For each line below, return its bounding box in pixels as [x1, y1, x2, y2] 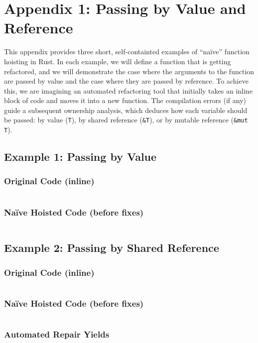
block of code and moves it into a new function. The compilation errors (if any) [4, 95, 246, 106]
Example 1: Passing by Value [4, 149, 157, 164]
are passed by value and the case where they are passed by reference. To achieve [4, 76, 249, 86]
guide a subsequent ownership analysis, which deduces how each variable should [4, 105, 248, 115]
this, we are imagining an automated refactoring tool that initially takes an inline [4, 85, 253, 96]
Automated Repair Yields [4, 328, 110, 341]
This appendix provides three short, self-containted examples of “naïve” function [4, 46, 250, 57]
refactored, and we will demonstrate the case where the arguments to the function [4, 66, 255, 76]
